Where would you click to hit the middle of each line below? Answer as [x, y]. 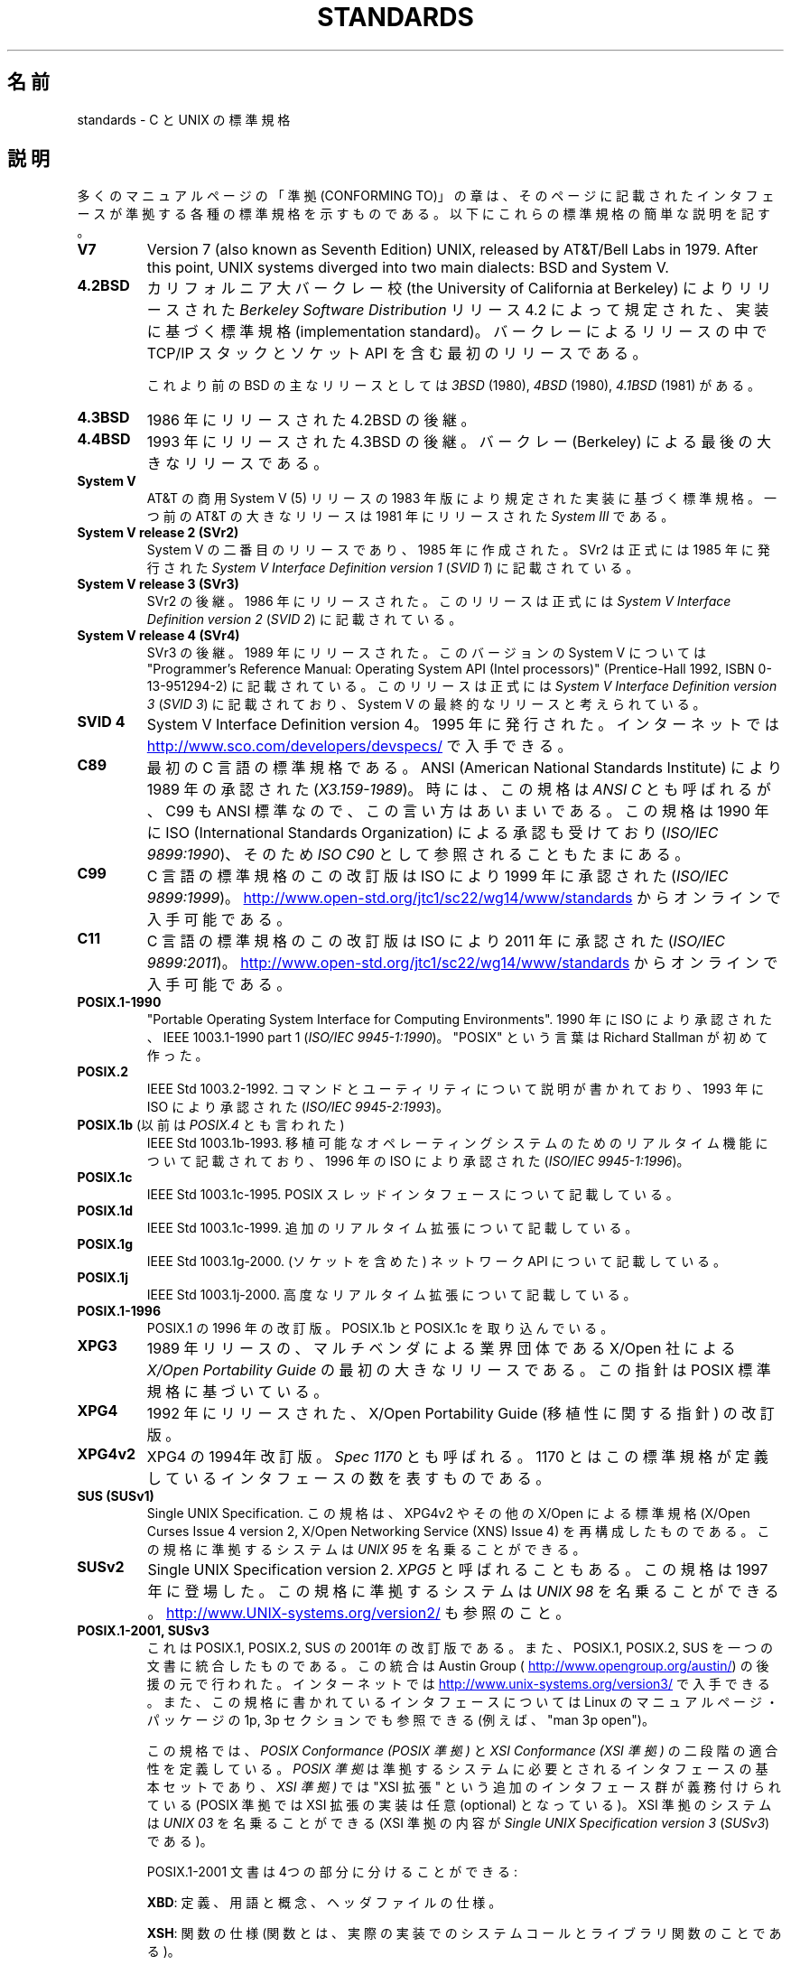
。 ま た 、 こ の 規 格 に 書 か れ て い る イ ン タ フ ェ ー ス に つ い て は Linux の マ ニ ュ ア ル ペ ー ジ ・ [462, 1702]
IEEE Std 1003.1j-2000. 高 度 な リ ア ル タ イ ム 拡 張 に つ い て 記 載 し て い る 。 [391, 1295]
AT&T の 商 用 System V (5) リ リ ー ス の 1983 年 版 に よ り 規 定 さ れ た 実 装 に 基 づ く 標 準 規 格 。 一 [461, 498]
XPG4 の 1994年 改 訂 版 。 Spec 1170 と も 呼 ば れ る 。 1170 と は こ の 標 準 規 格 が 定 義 [457, 1457]
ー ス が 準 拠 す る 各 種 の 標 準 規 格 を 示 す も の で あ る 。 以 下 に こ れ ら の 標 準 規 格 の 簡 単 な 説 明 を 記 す [423, 214]
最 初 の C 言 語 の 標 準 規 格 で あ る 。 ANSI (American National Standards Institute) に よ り [465, 768]
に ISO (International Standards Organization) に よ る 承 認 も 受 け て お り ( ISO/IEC [433, 833]
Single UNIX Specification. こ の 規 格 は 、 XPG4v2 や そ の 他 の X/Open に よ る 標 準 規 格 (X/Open [448, 1513]
